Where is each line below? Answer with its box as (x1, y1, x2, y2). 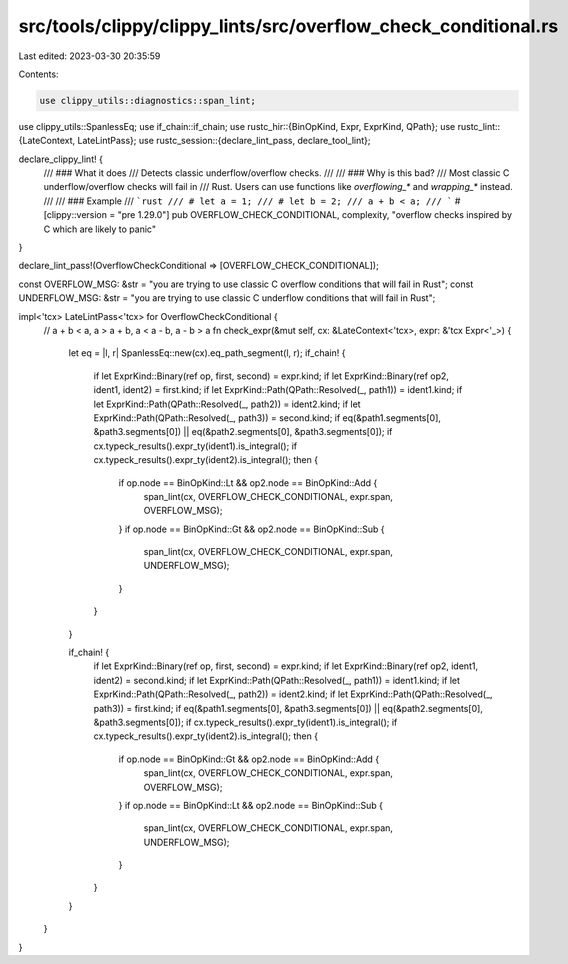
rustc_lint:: (457, 120, 501, 132)
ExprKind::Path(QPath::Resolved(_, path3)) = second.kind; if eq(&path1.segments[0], (93, 411, 442, 424)
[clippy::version (43, 209, 108, 221)
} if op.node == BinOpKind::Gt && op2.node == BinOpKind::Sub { (118, 523, 385, 535)
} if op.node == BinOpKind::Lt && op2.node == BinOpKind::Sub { (118, 799, 384, 811)
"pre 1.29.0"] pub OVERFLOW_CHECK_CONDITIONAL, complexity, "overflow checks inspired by (117, 209, 512, 221)
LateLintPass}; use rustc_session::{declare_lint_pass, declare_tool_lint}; (77, 135, 371, 147)
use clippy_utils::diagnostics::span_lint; (39, 95, 257, 106)
